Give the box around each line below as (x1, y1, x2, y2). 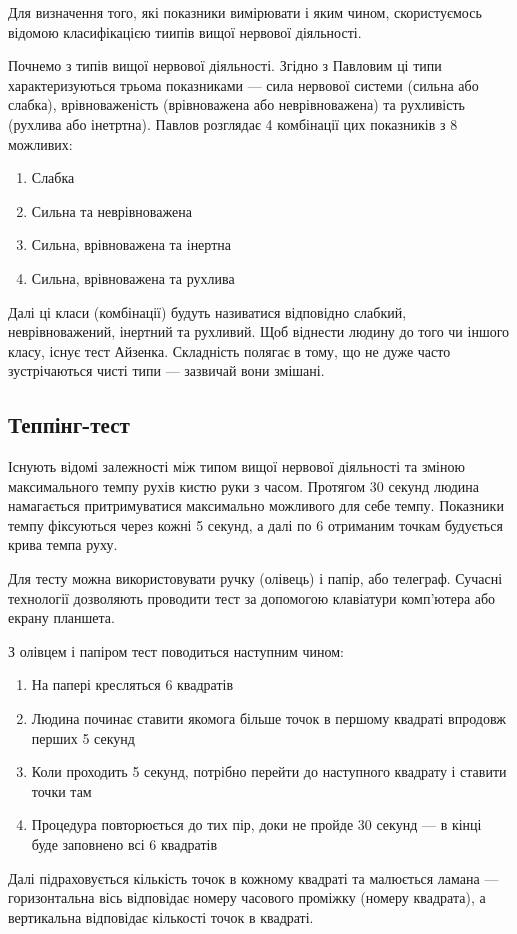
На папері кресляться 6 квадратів (31, 674, 234, 695)
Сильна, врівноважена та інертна (31, 234, 231, 255)
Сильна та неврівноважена (31, 200, 192, 221)
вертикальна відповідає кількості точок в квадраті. (8, 906, 314, 927)
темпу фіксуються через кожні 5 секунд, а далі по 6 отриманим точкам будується (8, 514, 503, 535)
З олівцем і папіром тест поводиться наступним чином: (8, 640, 344, 661)
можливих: (8, 133, 73, 154)
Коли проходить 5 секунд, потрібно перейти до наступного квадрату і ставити (31, 761, 507, 782)
